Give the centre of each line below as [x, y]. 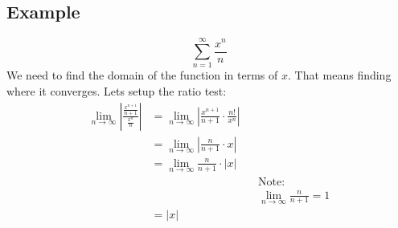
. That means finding [339, 75]
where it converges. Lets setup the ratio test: [117, 90]
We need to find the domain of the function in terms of [142, 75]
